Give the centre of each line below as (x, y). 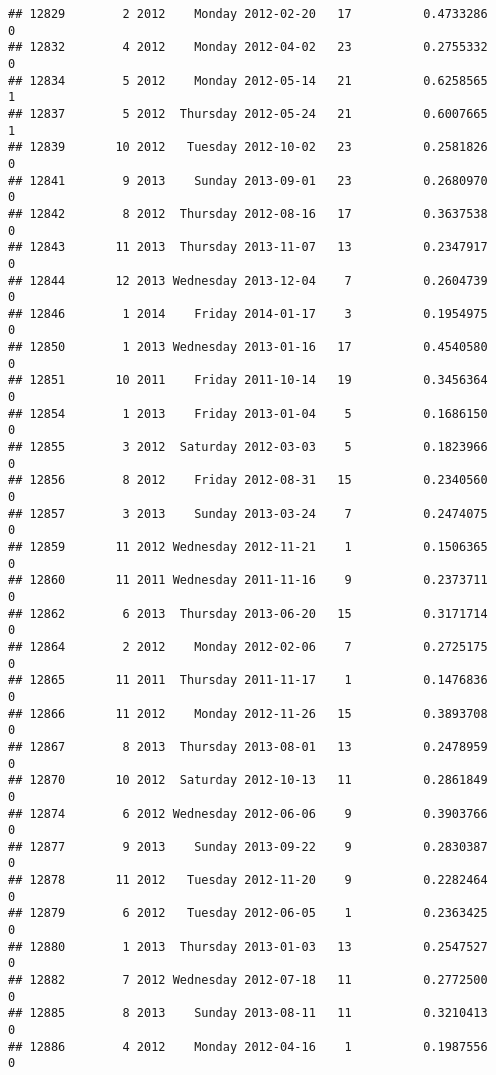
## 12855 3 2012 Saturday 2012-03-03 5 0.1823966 (248, 447)
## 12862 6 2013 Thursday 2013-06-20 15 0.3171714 (248, 613)
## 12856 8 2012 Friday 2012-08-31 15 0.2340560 (248, 480)
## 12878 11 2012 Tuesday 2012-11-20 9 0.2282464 (248, 880)
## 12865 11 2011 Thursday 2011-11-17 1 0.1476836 (248, 680)
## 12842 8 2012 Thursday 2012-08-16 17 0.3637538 (248, 213)
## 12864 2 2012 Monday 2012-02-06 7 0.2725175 (248, 646)
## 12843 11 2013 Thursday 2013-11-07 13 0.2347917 (248, 247)
